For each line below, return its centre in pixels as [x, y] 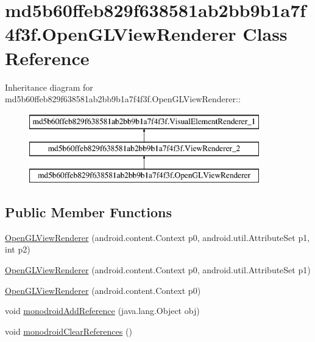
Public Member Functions [88, 212]
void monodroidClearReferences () [69, 331]
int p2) [18, 249]
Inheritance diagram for [49, 87]
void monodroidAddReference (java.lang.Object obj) [102, 311]
